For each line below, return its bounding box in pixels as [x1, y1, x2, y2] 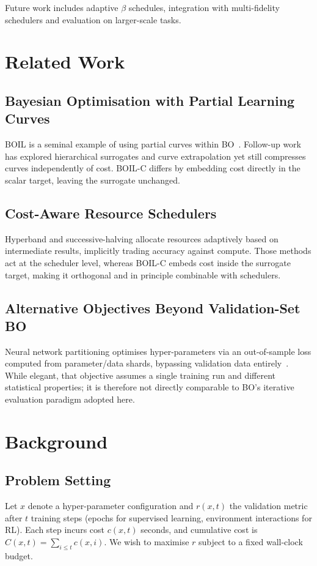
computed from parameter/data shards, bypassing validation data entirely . [5, 357, 289, 370]
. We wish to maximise [104, 535, 189, 548]
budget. [5, 549, 33, 562]
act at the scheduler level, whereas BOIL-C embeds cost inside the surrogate [5, 256, 291, 269]
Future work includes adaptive [5, 1, 118, 13]
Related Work [5, 49, 125, 74]
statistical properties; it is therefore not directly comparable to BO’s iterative [5, 381, 294, 393]
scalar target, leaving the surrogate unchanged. [5, 173, 180, 186]
